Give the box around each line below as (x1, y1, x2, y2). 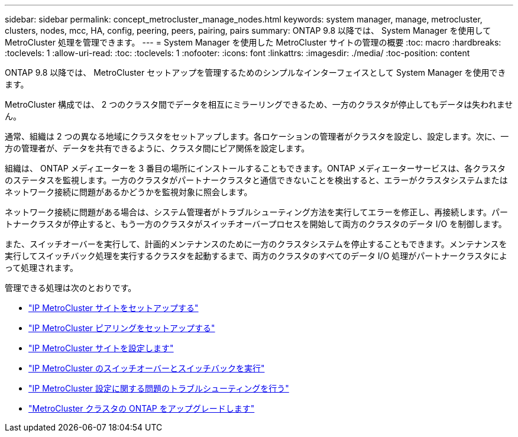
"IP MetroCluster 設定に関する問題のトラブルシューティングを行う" (28, 383, 289, 393)
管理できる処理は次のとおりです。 (5, 283, 137, 293)
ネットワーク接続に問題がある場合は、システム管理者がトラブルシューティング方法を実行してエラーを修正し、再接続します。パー (5, 207, 508, 217)
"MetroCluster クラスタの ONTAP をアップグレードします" (28, 403, 255, 413)
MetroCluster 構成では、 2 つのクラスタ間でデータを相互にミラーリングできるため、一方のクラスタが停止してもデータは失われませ (5, 99, 513, 109)
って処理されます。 (5, 263, 78, 273)
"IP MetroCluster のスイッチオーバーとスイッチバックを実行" (28, 363, 265, 373)
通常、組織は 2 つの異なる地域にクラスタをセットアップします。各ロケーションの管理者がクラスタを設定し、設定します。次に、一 (5, 131, 509, 141)
